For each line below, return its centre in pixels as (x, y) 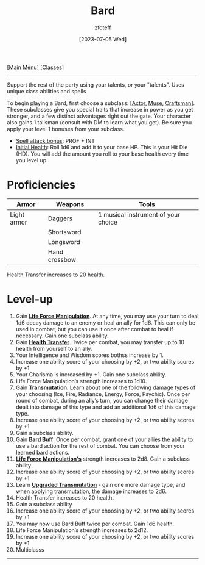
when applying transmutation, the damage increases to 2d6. (91, 491)
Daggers (60, 218)
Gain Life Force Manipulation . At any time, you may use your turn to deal (107, 316)
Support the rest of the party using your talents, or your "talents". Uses (96, 85)
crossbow (62, 259)
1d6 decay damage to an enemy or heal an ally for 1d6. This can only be (106, 322)
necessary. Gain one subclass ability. (62, 336)
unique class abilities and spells (47, 91)
